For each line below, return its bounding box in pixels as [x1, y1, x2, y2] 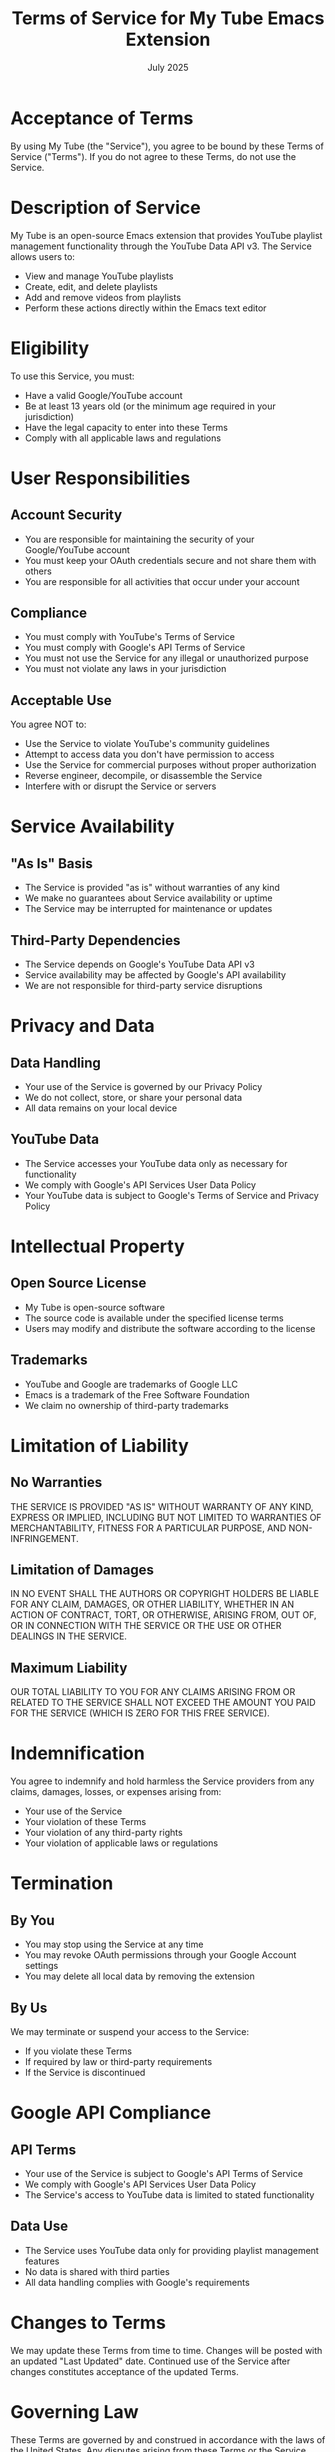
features [24, 2255, 60, 2267]
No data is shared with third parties [24, 2265, 170, 2277]
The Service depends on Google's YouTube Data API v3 [24, 958, 255, 970]
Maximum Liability [10, 1659, 128, 1676]
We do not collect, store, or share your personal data [24, 1092, 243, 1103]
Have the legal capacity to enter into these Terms [24, 421, 228, 433]
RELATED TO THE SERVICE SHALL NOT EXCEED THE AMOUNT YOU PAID [10, 1697, 317, 1709]
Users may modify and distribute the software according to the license [24, 1322, 316, 1334]
